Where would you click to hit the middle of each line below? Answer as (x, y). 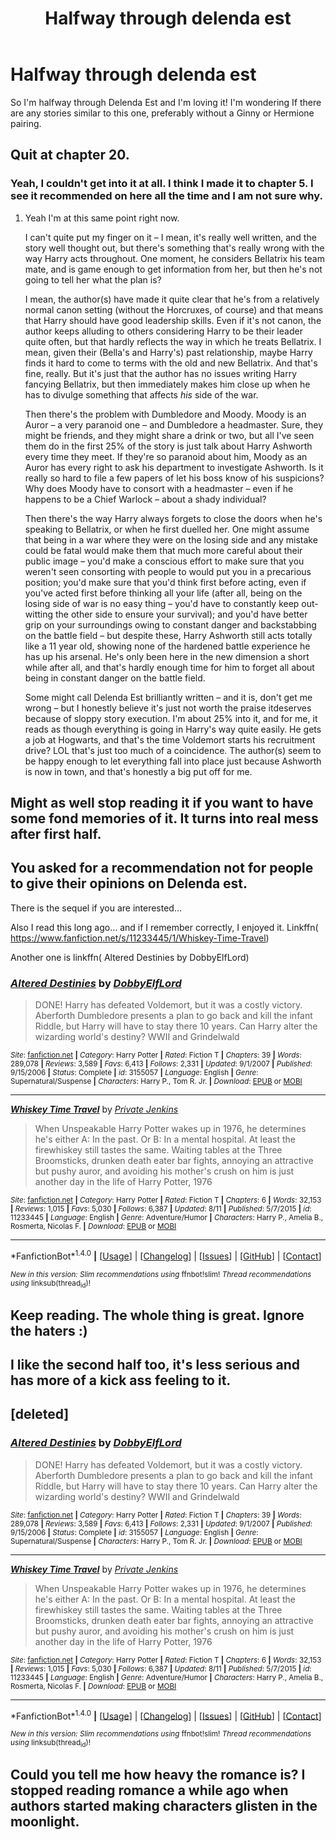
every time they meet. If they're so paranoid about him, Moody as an (166, 456)
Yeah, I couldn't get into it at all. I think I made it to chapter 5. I (162, 184)
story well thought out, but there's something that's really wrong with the (174, 248)
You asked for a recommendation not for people (162, 868)
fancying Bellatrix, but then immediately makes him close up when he (167, 384)
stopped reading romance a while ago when (149, 1790)
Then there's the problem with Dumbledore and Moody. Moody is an (165, 414)
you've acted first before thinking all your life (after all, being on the (163, 593)
